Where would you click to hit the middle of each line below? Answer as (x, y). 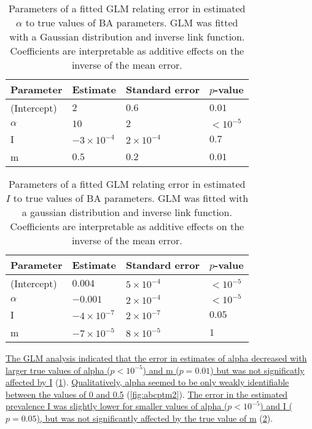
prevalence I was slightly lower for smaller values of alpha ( (117, 406)
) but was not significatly (257, 370)
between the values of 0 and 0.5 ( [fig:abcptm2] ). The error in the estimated (147, 394)
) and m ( (161, 370)
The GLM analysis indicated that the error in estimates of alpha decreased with (156, 358)
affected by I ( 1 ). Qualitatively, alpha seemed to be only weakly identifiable (147, 382)
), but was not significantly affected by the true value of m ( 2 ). (155, 418)
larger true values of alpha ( (58, 370)
